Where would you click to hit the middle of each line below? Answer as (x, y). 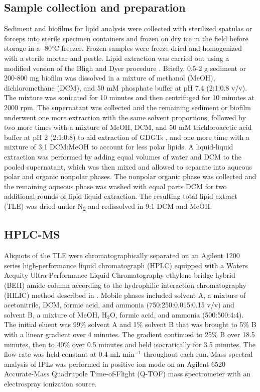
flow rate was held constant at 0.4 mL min (69, 354)
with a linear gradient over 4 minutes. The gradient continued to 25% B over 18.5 (129, 334)
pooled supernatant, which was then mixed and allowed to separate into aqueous (128, 166)
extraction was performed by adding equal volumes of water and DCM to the (123, 156)
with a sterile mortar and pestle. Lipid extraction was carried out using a (117, 58)
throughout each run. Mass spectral (198, 354)
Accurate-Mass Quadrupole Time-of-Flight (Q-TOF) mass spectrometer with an (127, 374)
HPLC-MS (32, 234)
